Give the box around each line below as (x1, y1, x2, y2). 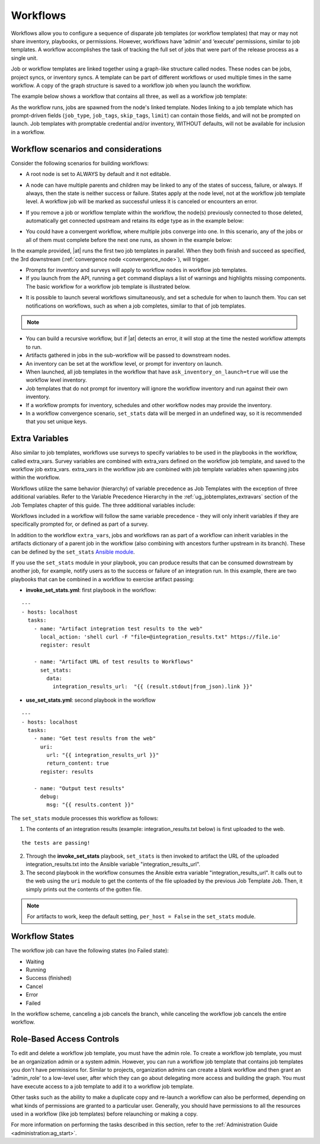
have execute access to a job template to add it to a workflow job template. (11, 1082, 194, 1090)
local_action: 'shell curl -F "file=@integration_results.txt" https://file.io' (40, 634, 281, 640)
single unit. (11, 54, 38, 62)
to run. (25, 343, 42, 350)
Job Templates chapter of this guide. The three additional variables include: (11, 501, 196, 509)
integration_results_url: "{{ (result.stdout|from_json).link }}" (52, 683, 253, 690)
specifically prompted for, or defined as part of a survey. (11, 520, 149, 528)
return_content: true (46, 760, 110, 767)
